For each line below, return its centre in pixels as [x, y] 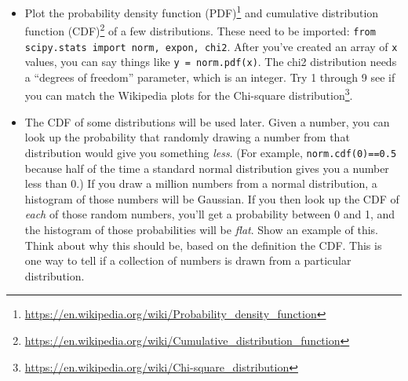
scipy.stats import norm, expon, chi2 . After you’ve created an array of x [211, 46]
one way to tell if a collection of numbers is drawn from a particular [188, 260]
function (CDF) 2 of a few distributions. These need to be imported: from [200, 29]
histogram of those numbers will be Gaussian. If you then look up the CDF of [212, 198]
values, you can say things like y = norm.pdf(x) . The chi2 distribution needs [211, 62]
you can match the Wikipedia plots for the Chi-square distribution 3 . [189, 94]
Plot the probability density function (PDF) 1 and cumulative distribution [202, 11]
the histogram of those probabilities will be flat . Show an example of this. [201, 229]
